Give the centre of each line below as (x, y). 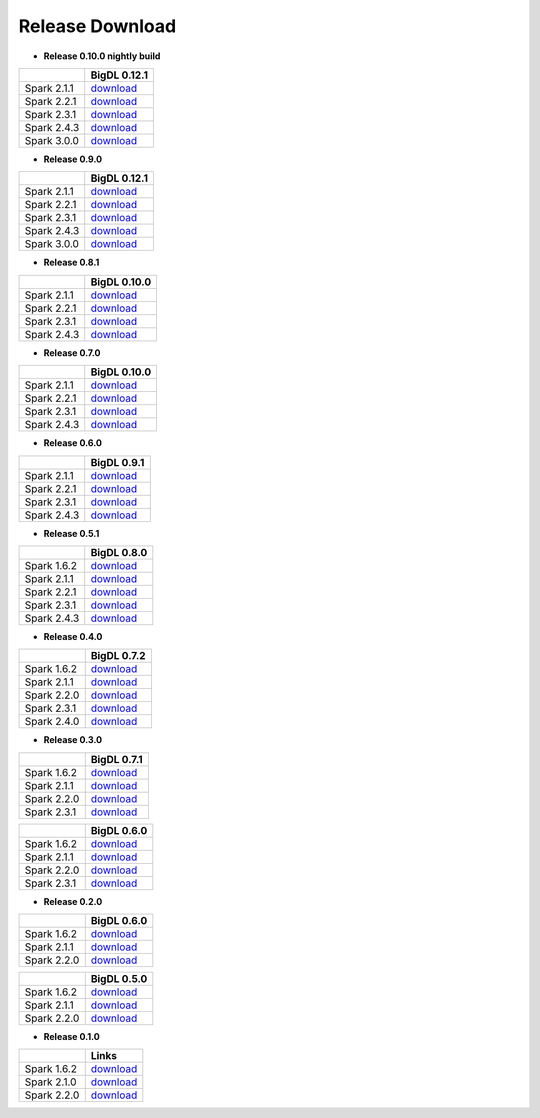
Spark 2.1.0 (50, 1082)
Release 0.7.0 (72, 352)
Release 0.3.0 (73, 740)
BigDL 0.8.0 (119, 552)
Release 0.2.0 (73, 901)
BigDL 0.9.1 (117, 462)
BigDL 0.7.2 (118, 656)
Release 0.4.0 (73, 636)
